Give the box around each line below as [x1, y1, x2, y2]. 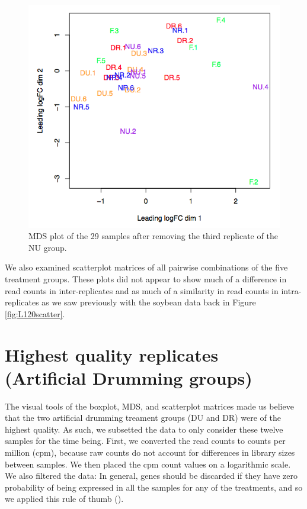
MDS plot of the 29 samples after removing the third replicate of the [28, 230, 278, 242]
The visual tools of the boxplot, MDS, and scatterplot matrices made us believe [5, 400, 294, 412]
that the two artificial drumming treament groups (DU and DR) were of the [5, 411, 281, 424]
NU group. [28, 241, 67, 253]
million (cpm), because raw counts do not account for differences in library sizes [5, 446, 295, 458]
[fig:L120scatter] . [5, 307, 65, 320]
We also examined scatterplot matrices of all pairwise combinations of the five [5, 261, 288, 273]
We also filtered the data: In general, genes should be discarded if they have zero [5, 469, 298, 482]
